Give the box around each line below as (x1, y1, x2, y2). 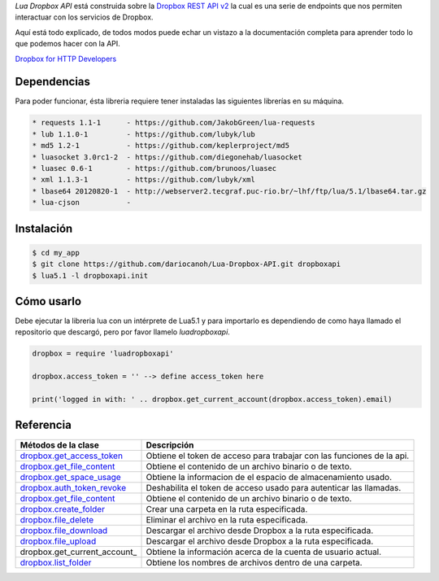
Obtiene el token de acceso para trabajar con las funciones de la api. (146, 450, 410, 461)
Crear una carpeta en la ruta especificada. (146, 503, 308, 514)
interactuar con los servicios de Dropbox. (15, 12, 154, 22)
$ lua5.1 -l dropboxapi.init (32, 271, 149, 280)
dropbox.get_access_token (20, 450, 124, 461)
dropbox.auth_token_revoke (20, 482, 126, 493)
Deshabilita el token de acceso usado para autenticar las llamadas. (146, 482, 402, 493)
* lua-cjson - (32, 198, 132, 207)
